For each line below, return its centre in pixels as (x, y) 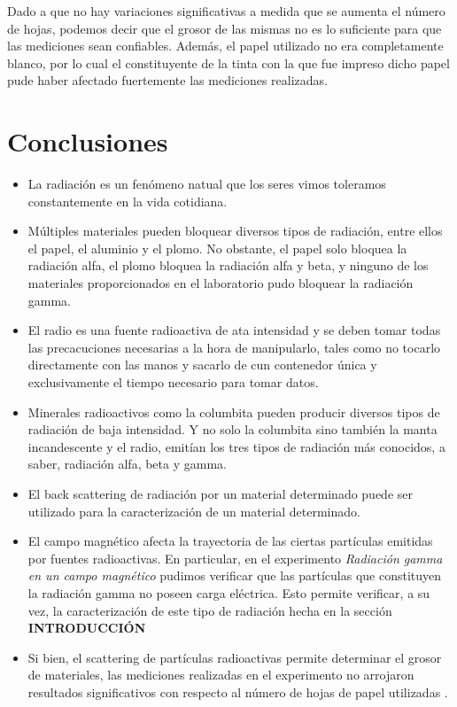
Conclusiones (88, 141)
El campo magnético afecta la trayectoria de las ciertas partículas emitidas (230, 541)
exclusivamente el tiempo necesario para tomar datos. (173, 382)
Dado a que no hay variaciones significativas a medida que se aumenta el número (226, 11)
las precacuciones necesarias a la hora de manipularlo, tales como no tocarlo (234, 347)
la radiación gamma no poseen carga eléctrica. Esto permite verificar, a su (229, 592)
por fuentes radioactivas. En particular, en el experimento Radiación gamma (235, 558)
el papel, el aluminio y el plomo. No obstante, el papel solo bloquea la (217, 248)
